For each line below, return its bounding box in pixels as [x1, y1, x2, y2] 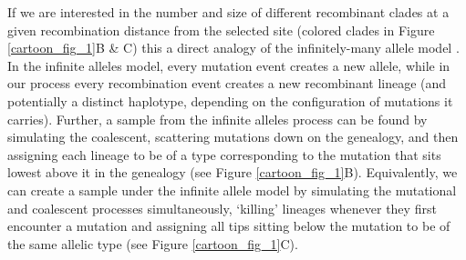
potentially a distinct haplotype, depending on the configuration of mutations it [7, 91, 453, 110]
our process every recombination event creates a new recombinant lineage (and [7, 74, 447, 93]
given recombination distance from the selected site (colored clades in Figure [7, 20, 435, 39]
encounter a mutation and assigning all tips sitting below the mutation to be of [7, 216, 450, 235]
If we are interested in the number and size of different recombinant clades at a [7, 3, 450, 21]
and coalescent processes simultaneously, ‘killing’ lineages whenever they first [7, 198, 437, 217]
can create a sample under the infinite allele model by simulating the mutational [7, 180, 457, 199]
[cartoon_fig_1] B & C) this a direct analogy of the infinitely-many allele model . [7, 38, 460, 57]
